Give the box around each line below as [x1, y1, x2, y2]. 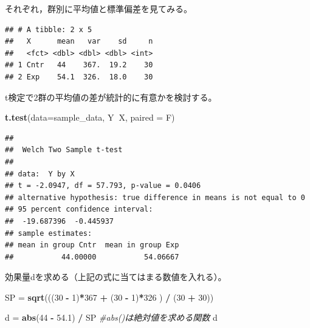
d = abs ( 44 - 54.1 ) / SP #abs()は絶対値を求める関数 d [5, 311, 218, 324]
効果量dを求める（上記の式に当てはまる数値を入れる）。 [5, 270, 227, 283]
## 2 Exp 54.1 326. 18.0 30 [5, 72, 153, 81]
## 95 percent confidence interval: [5, 205, 153, 214]
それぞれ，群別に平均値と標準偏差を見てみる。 [5, 2, 192, 15]
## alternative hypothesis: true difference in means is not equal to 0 [5, 193, 305, 202]
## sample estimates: [5, 229, 92, 238]
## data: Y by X [5, 169, 75, 178]
